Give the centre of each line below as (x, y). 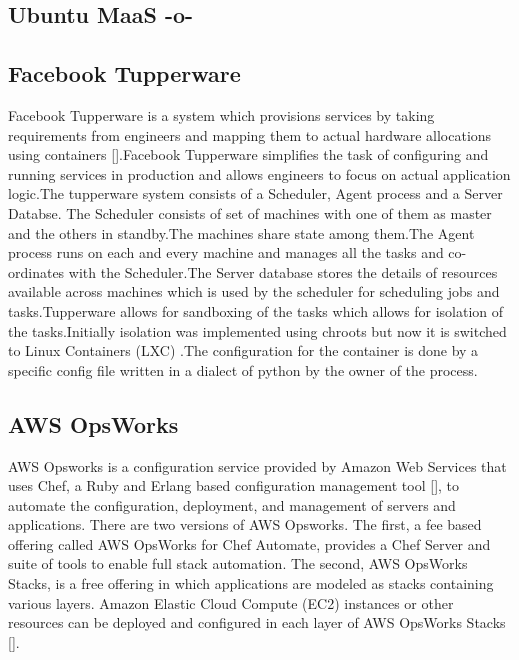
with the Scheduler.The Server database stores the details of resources (283, 271)
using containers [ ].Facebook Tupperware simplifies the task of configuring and (248, 154)
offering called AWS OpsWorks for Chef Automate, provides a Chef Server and (249, 543)
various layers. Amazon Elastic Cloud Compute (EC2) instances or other (231, 602)
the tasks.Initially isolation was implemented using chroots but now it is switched (257, 330)
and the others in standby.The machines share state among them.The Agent (241, 232)
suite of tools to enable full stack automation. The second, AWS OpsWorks (238, 563)
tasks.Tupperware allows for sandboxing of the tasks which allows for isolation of (256, 310)
